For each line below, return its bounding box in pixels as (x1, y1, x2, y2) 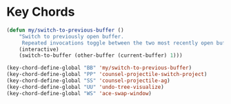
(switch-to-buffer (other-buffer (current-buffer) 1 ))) (19, 52, 183, 59)
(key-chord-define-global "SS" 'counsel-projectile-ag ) (6, 77, 170, 84)
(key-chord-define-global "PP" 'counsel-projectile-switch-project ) (6, 71, 208, 78)
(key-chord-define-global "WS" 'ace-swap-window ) (6, 90, 152, 96)
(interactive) (19, 46, 59, 53)
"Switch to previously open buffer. (19, 33, 125, 40)
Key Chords (6, 4, 75, 20)
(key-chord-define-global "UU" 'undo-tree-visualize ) (6, 83, 165, 90)
